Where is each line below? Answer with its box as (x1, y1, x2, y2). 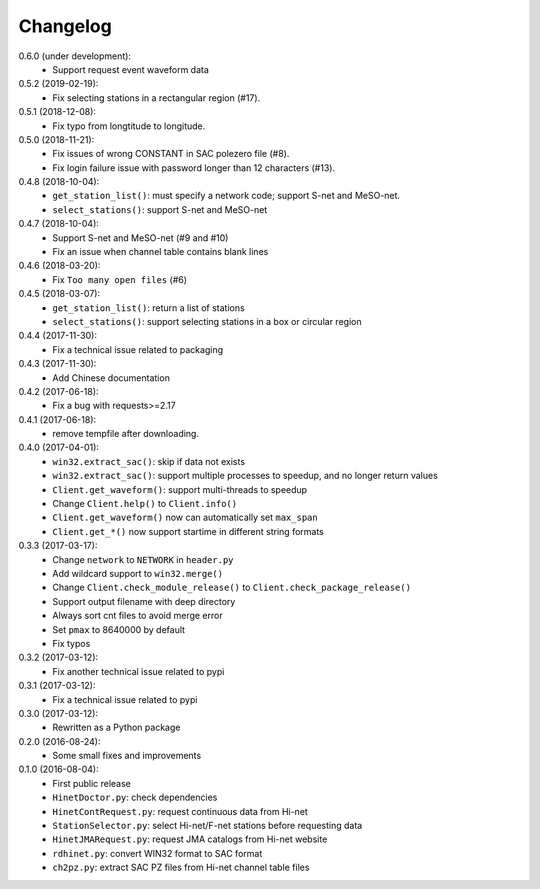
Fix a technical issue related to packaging (52, 343, 224, 355)
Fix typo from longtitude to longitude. (52, 120, 206, 132)
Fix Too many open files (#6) (52, 273, 188, 285)
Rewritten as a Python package (52, 721, 181, 734)
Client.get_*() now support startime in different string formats (52, 525, 324, 537)
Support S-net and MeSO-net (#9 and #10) (52, 231, 229, 244)
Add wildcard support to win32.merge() (52, 568, 224, 579)
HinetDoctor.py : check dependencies (52, 791, 218, 804)
